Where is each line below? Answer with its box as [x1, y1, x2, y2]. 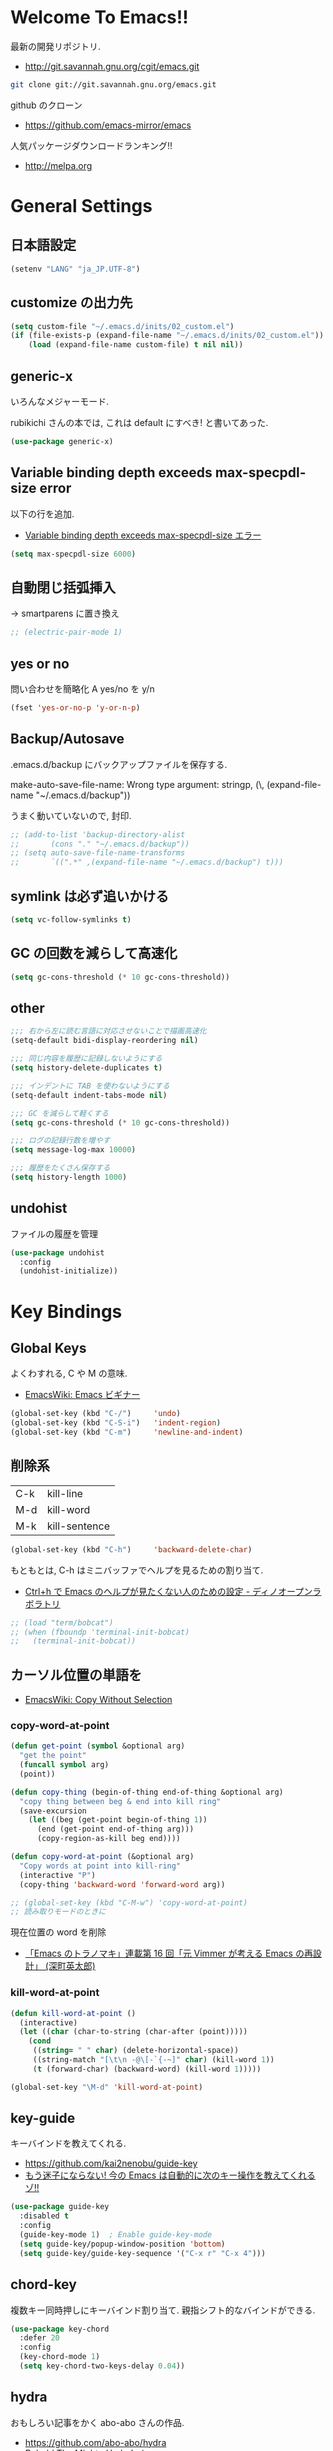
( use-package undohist [10, 1247, 105, 1258]
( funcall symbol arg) [19, 1760, 110, 1770]
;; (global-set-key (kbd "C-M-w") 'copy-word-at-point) [10, 1897, 248, 1908]
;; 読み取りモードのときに [10, 1907, 107, 1917]
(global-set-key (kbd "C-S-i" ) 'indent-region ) [10, 1418, 222, 1428]
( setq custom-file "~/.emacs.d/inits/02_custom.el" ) [10, 321, 235, 331]
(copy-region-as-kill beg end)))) [36, 1834, 182, 1844]
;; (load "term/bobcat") [10, 1617, 114, 1628]
